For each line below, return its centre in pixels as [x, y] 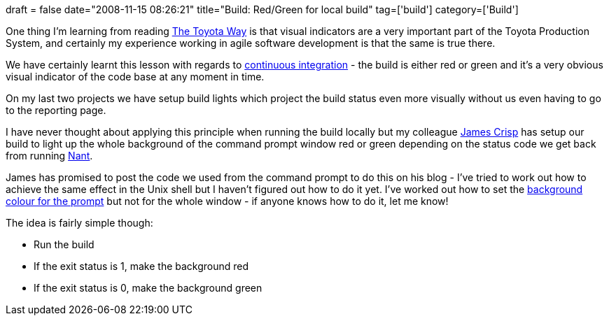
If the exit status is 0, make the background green [148, 288]
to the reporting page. [56, 110]
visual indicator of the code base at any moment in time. [135, 77]
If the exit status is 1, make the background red [141, 266]
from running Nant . [49, 156]
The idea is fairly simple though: [79, 223]
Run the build [64, 244]
